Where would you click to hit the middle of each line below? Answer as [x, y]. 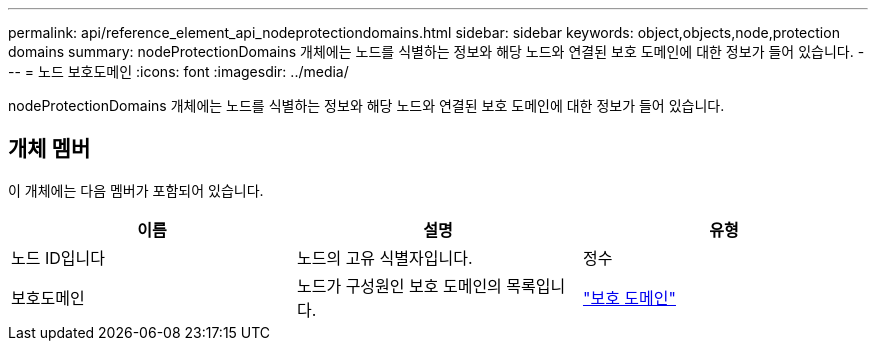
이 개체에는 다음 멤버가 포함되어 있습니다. [136, 190]
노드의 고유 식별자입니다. [384, 257]
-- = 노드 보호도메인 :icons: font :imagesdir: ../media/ [178, 71]
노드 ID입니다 [58, 257]
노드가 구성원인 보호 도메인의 [399, 285]
